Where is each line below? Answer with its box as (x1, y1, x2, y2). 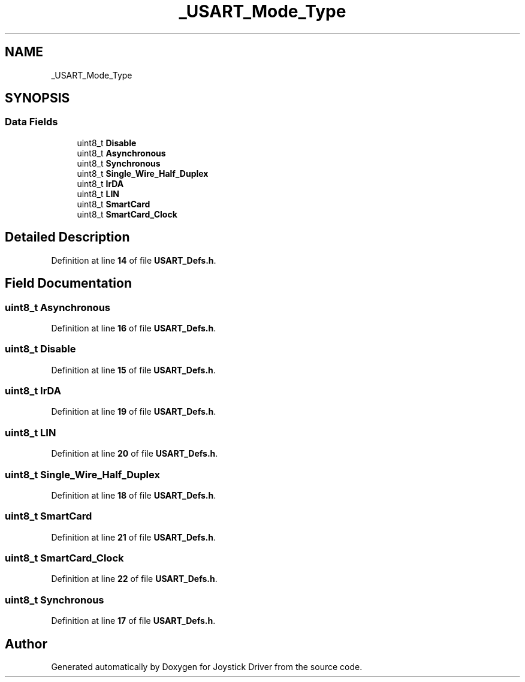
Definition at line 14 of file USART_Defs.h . (51, 255, 216, 265)
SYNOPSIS (5, 90, 70, 106)
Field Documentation (5, 276, 132, 291)
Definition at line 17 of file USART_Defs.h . (51, 615, 216, 626)
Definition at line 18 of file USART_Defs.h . (51, 490, 216, 500)
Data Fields (5, 116, 58, 128)
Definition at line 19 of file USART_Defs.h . (51, 406, 216, 417)
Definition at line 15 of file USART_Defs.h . (51, 364, 216, 375)
